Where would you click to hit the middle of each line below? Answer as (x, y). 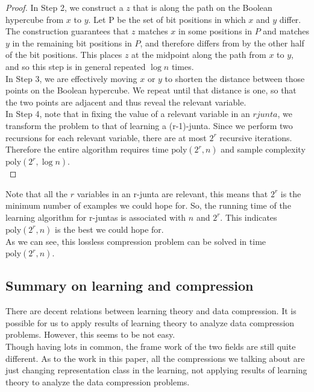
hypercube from (35, 19)
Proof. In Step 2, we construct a (64, 7)
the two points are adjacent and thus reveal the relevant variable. (126, 102)
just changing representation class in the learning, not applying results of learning (156, 370)
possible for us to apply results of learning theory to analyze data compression (150, 322)
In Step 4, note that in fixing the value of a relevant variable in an (128, 114)
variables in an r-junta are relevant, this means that (172, 193)
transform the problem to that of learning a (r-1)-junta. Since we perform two (149, 125)
